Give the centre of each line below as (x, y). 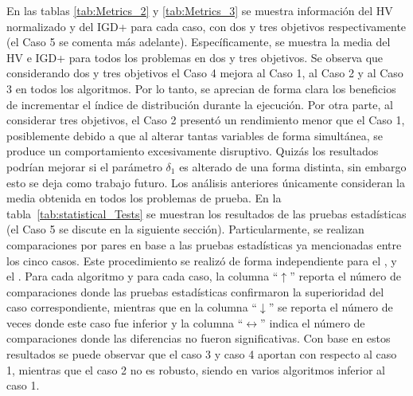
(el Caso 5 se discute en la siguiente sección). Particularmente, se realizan (185, 229)
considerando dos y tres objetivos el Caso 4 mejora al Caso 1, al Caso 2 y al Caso (205, 73)
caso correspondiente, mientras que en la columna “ (132, 307)
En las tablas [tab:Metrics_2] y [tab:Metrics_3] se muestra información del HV (200, 10)
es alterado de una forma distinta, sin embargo (293, 166)
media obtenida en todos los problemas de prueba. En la (144, 198)
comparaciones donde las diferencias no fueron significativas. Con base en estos (199, 338)
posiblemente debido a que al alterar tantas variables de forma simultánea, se (195, 135)
